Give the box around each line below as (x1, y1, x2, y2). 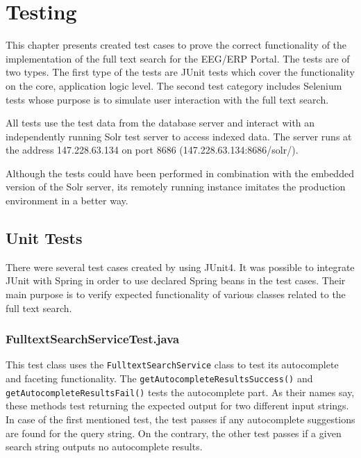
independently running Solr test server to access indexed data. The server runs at (6, 129, 352, 143)
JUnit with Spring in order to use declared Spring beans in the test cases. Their (6, 273, 346, 288)
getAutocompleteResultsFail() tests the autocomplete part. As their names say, (6, 384, 355, 399)
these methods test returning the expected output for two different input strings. (6, 398, 349, 413)
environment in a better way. (6, 193, 128, 208)
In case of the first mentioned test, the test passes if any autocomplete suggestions (6, 412, 355, 427)
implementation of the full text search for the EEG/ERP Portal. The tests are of (6, 51, 350, 65)
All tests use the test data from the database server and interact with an (6, 115, 315, 130)
